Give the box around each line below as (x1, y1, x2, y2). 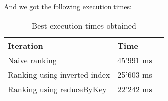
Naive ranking (8, 54, 56, 66)
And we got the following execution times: (4, 1, 132, 11)
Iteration (8, 39, 43, 51)
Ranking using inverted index (8, 68, 110, 80)
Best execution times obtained (31, 19, 136, 31)
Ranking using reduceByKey (8, 83, 107, 95)
